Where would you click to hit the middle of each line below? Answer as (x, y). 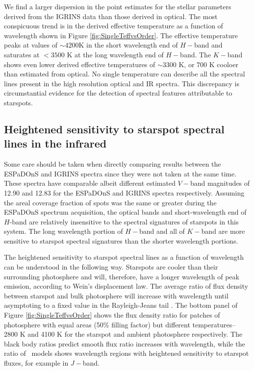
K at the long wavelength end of (115, 54)
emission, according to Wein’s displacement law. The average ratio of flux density (126, 286)
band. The (196, 54)
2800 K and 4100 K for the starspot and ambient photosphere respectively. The (123, 334)
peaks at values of (31, 45)
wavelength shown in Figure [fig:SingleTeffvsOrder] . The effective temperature (121, 35)
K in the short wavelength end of (128, 45)
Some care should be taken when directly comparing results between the (113, 164)
